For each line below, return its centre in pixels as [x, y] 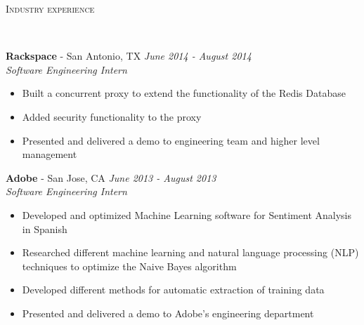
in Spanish [45, 228]
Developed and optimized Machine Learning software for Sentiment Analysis [187, 214]
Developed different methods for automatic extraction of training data [173, 290]
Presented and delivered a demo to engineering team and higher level [171, 140]
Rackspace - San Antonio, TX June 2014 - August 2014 [129, 56]
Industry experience [50, 8]
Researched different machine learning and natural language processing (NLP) [190, 252]
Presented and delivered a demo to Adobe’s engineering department [168, 313]
